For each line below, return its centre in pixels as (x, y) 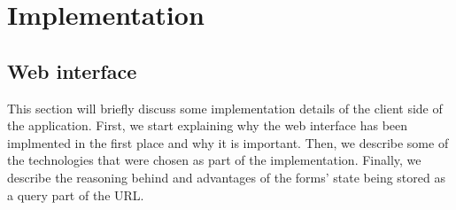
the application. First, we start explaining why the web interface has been (208, 125)
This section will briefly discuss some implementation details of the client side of (225, 108)
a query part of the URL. (76, 194)
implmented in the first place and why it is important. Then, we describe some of (228, 142)
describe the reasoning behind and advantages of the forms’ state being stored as (226, 177)
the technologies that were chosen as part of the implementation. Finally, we (214, 160)
